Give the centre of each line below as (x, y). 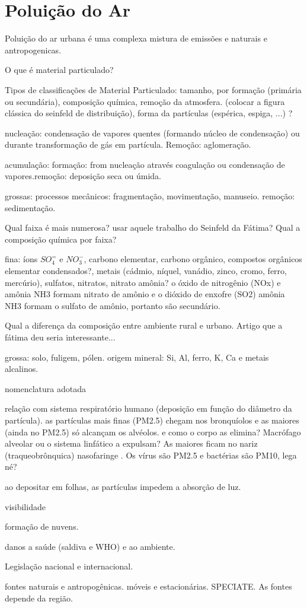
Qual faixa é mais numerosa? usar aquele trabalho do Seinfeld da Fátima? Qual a (153, 227)
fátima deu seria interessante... (60, 337)
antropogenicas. (33, 50)
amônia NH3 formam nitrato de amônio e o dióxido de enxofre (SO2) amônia (145, 294)
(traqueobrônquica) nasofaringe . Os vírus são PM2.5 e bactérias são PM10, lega (151, 455)
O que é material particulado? (59, 70)
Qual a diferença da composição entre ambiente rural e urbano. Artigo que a (144, 325)
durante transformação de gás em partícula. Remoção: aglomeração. (128, 144)
